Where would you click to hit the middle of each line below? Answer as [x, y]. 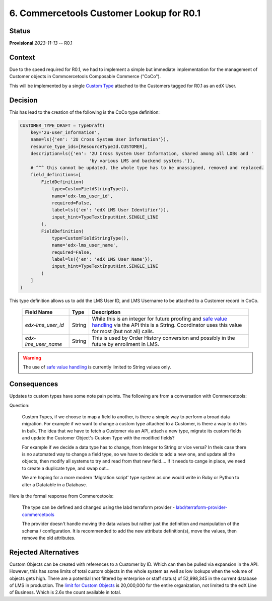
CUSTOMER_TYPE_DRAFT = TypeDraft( [62, 125]
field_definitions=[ [56, 175]
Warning [32, 358]
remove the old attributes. [49, 538]
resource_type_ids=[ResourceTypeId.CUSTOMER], [89, 146]
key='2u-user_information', [65, 133]
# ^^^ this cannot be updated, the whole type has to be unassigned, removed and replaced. [147, 168]
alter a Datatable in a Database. [55, 484]
